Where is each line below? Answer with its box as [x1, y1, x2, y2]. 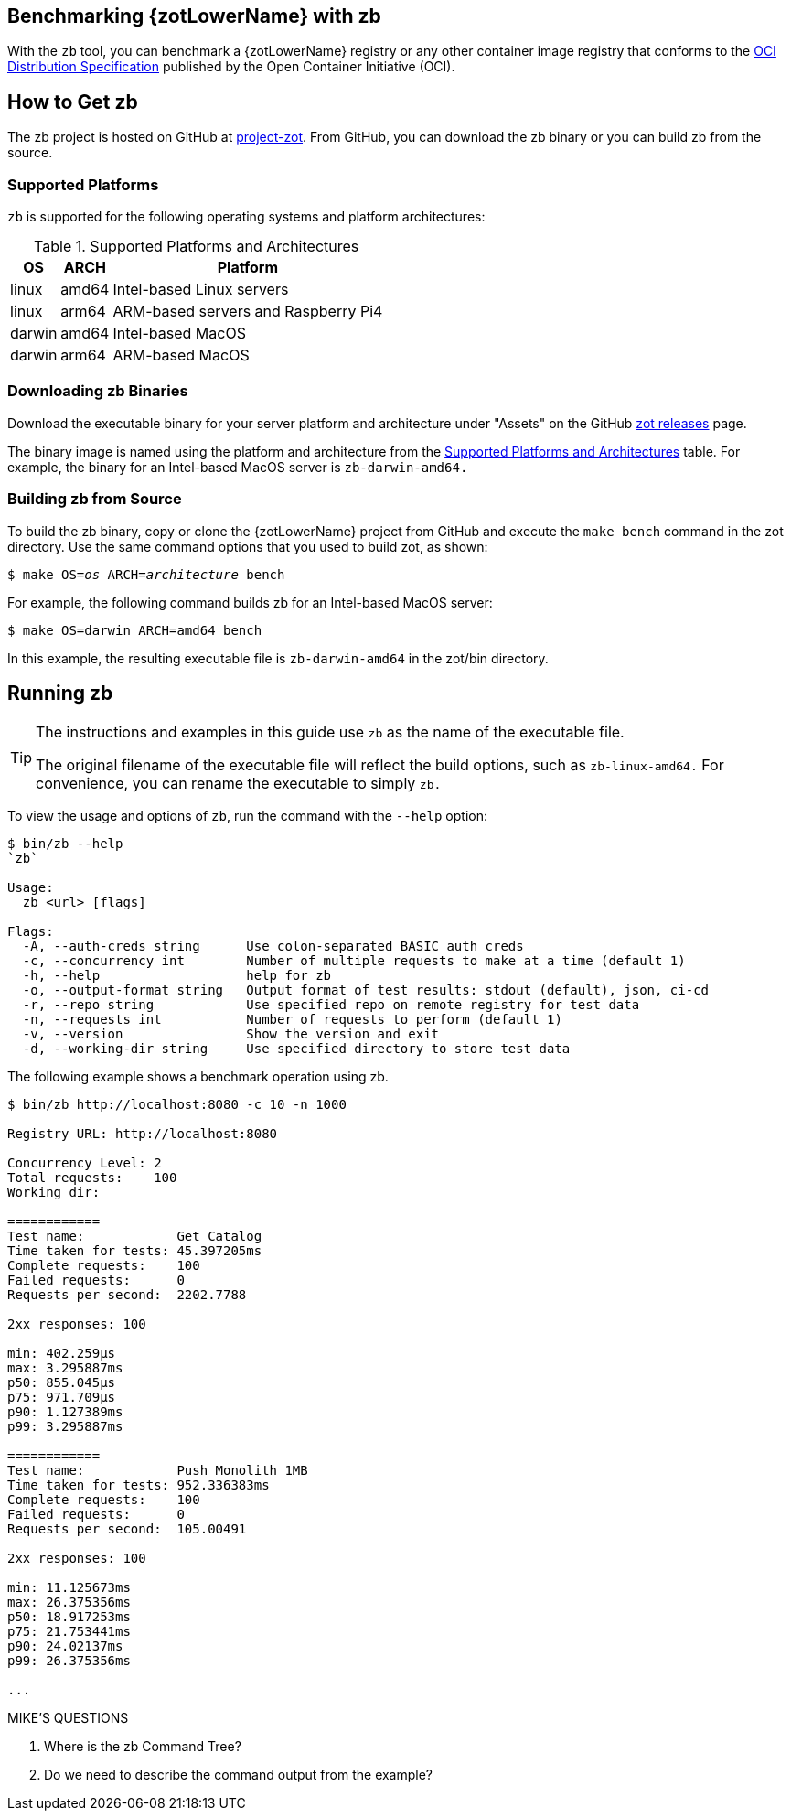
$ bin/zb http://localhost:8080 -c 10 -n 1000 [7, 1097, 347, 1113]
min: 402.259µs [7, 1346, 116, 1361]
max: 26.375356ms [7, 1595, 131, 1610]
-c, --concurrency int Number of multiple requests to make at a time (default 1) [22, 953, 686, 969]
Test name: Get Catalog [7, 1229, 262, 1244]
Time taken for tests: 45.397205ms [7, 1243, 262, 1259]
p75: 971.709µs [7, 1390, 116, 1405]
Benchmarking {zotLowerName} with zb [7, 5, 381, 27]
